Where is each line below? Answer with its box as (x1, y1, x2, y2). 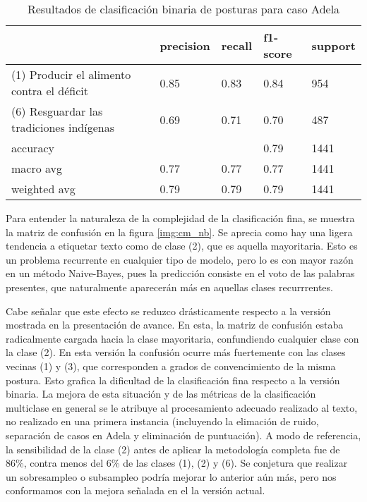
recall (221, 37, 253, 54)
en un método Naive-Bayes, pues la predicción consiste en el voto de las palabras (6, 266, 355, 281)
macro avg (11, 160, 63, 176)
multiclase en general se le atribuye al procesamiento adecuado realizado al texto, (6, 400, 358, 415)
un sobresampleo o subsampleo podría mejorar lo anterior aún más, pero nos (6, 469, 337, 484)
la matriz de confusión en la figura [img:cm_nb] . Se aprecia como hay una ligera (6, 224, 353, 239)
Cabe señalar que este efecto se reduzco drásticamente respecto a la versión (6, 303, 331, 318)
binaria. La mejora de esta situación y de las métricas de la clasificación (6, 386, 316, 401)
